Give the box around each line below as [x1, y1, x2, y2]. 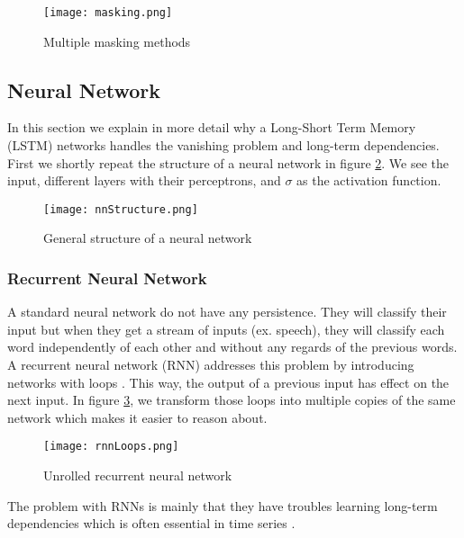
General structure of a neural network [43, 229, 252, 247]
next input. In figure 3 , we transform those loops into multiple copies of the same [7, 390, 456, 409]
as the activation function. [296, 171, 441, 190]
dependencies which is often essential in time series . [7, 514, 296, 533]
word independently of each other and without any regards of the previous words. [7, 337, 458, 356]
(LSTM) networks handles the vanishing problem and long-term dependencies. [7, 136, 440, 155]
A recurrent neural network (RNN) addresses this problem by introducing [7, 355, 414, 374]
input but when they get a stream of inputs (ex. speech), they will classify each [7, 319, 445, 338]
